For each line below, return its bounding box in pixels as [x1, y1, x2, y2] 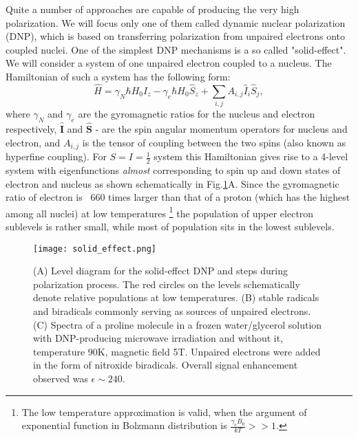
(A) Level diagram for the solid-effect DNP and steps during [33, 263, 288, 278]
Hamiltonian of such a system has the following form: [6, 69, 231, 83]
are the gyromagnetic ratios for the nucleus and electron [78, 107, 315, 121]
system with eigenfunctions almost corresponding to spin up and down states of [6, 163, 341, 177]
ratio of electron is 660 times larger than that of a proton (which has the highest [6, 190, 350, 204]
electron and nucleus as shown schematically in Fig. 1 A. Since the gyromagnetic [6, 176, 339, 190]
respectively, [6, 122, 57, 136]
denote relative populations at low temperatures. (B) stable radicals [33, 290, 319, 305]
